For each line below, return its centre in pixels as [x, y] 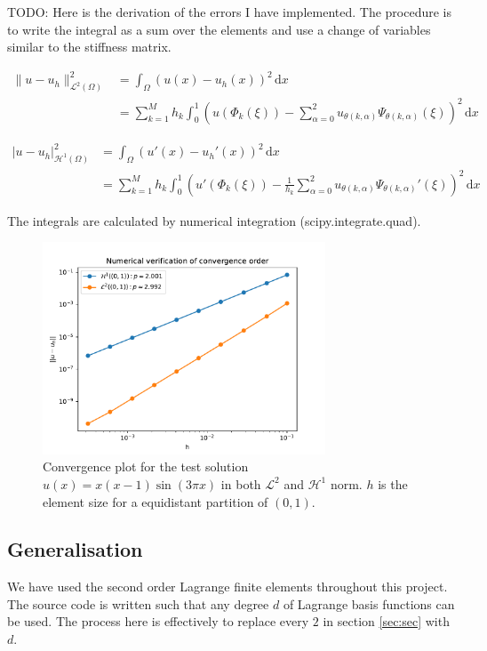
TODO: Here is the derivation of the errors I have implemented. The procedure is [229, 12]
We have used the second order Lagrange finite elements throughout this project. [228, 587]
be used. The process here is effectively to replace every [158, 621]
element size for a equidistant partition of [156, 501]
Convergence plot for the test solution [146, 466]
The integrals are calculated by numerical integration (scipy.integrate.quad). [214, 220]
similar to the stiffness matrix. [89, 47]
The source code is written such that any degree [138, 603]
